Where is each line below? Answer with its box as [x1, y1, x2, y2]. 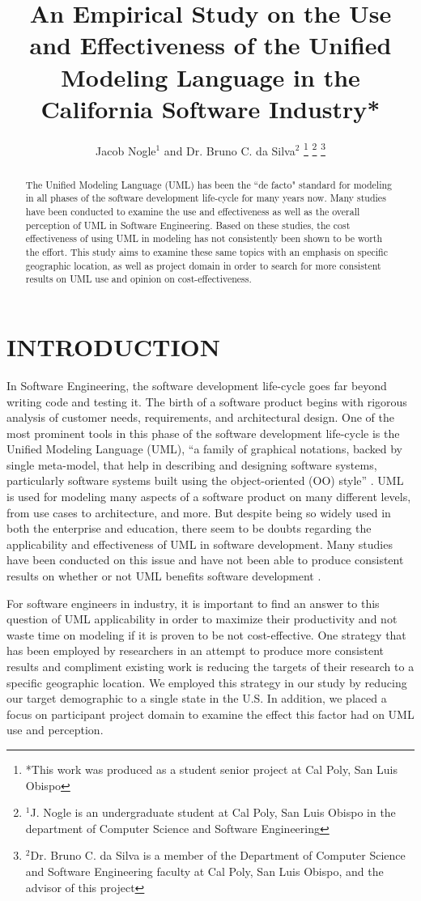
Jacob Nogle [96, 142, 156, 159]
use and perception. [6, 721, 104, 738]
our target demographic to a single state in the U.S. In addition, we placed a [6, 690, 387, 707]
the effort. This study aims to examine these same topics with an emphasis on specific [25, 245, 388, 259]
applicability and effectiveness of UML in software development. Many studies [6, 535, 393, 552]
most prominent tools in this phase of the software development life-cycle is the [6, 424, 400, 441]
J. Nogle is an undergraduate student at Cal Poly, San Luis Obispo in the [30, 804, 396, 821]
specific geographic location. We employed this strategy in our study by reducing [6, 674, 407, 691]
